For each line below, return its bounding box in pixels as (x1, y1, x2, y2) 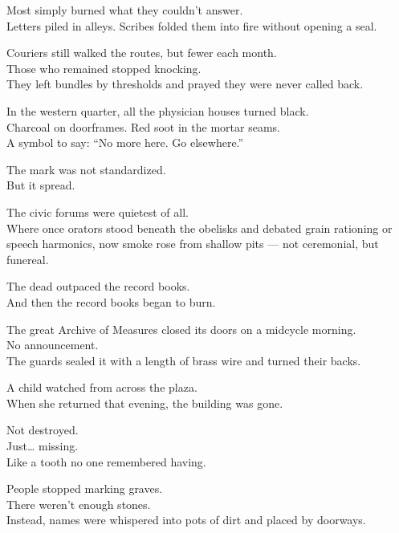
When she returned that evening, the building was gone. (6, 394, 283, 411)
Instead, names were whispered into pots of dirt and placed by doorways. (6, 511, 366, 528)
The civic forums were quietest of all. (6, 203, 189, 220)
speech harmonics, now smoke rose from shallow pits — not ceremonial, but (6, 235, 379, 252)
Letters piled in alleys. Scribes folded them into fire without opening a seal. (6, 17, 377, 34)
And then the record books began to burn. (6, 293, 216, 310)
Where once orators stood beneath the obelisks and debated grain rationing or (6, 219, 393, 236)
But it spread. (6, 177, 75, 193)
